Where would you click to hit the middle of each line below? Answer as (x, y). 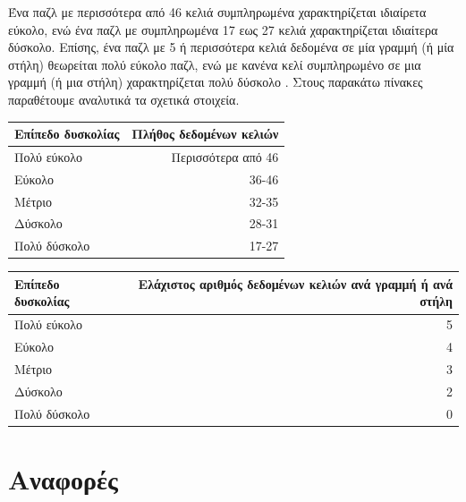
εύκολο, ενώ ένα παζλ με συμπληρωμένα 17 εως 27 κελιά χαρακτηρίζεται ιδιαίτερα (223, 29)
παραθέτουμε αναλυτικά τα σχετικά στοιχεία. (124, 99)
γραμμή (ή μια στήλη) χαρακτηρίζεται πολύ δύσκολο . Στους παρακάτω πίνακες (216, 82)
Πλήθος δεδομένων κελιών (205, 134)
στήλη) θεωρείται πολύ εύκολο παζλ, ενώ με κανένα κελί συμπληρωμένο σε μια (215, 64)
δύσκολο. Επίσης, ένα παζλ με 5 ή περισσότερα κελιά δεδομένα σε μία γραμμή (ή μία (231, 47)
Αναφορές (63, 478)
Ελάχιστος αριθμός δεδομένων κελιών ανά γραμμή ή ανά (295, 283)
